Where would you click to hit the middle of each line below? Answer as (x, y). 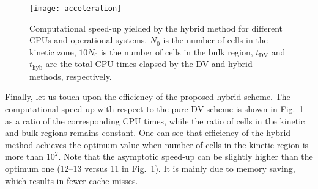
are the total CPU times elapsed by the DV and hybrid (149, 64)
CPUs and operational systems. (88, 40)
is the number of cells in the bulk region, (177, 52)
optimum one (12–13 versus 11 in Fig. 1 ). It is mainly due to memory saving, (150, 169)
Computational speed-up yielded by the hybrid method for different (156, 28)
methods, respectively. (71, 76)
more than (24, 156)
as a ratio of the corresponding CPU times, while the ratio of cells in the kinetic (155, 120)
